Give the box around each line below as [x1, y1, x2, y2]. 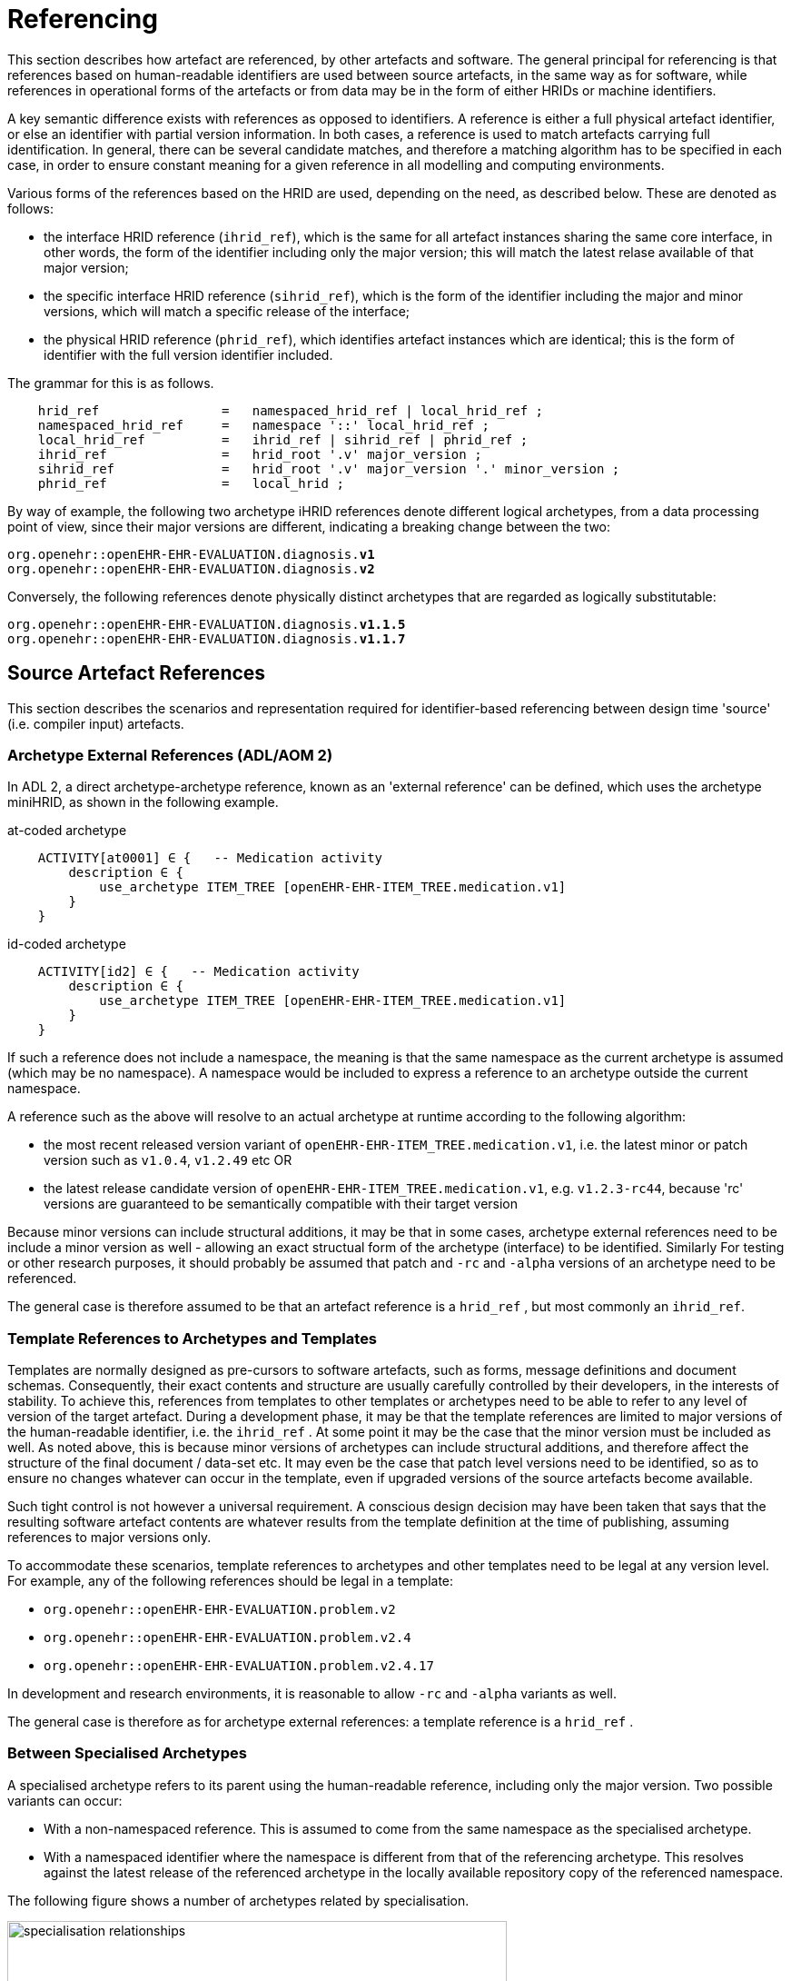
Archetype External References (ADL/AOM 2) [7, 745, 333, 764]
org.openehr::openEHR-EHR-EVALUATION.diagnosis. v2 [7, 561, 375, 576]
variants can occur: [7, 1792, 123, 1808]
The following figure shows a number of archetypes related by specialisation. [7, 1892, 470, 1908]
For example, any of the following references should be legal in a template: [7, 1573, 454, 1589]
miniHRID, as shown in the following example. [7, 794, 279, 811]
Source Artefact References [7, 662, 266, 685]
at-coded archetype [7, 822, 127, 839]
